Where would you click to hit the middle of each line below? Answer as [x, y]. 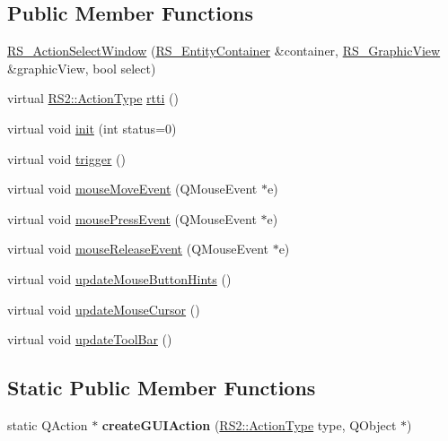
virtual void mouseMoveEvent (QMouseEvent [132, 189]
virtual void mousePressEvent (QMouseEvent [132, 218]
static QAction [48, 424]
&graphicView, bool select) [82, 68]
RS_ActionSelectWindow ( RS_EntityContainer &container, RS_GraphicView [224, 51]
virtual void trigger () [66, 158]
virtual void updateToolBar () [90, 339]
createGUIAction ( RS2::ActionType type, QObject [249, 424]
